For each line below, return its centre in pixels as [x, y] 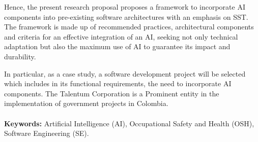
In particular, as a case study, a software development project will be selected [125, 73]
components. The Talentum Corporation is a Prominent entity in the [112, 93]
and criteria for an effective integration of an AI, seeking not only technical [121, 36]
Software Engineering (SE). [47, 133]
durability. [20, 56]
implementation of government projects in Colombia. [86, 103]
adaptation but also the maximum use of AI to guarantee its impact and [117, 46]
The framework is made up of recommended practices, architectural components [129, 27]
